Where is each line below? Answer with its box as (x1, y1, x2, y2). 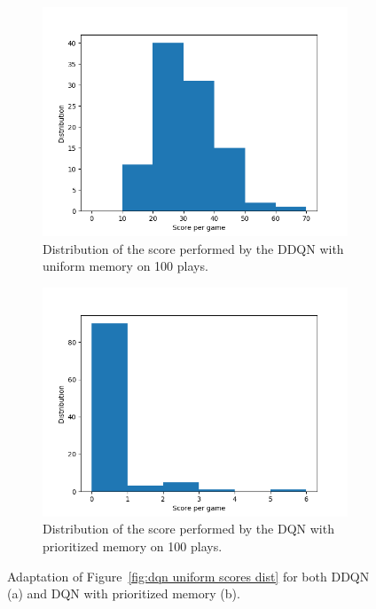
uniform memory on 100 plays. (43, 257, 208, 275)
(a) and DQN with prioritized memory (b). (7, 584, 240, 603)
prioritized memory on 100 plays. (43, 536, 223, 555)
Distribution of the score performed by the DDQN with (43, 239, 344, 257)
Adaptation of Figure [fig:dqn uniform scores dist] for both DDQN (7, 566, 370, 585)
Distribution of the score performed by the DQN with (43, 519, 334, 538)
